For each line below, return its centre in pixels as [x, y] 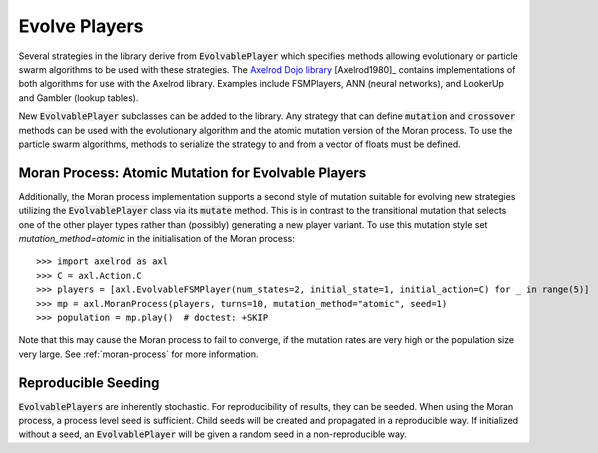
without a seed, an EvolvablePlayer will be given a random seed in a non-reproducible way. [212, 434]
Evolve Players [81, 26]
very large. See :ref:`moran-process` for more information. [138, 354]
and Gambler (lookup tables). [78, 97]
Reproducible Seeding [89, 382]
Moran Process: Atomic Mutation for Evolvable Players [192, 172]
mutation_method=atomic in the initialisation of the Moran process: [156, 238]
